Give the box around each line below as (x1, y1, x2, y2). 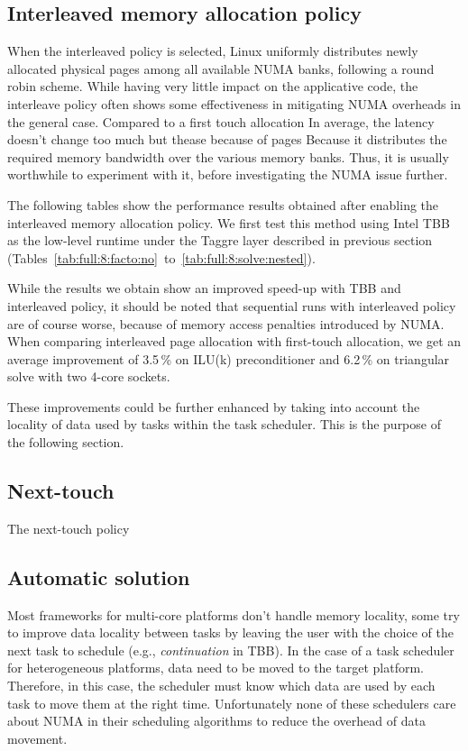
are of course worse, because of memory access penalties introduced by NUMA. (7, 314, 445, 333)
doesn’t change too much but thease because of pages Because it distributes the (7, 130, 447, 149)
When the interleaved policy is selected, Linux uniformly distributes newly (7, 41, 418, 60)
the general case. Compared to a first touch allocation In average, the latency (7, 112, 435, 131)
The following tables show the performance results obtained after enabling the (7, 195, 439, 214)
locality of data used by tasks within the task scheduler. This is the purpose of (7, 415, 441, 434)
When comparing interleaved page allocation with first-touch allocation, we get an (7, 332, 462, 351)
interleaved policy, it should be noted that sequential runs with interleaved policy (7, 296, 456, 315)
